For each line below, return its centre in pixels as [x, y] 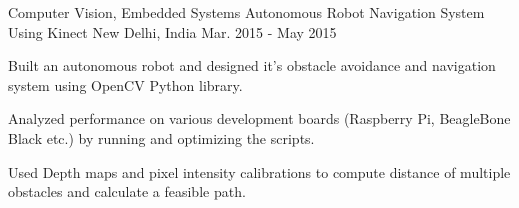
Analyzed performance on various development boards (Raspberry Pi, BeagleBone [259, 118]
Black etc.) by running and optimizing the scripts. [161, 137]
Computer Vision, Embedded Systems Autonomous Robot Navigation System [246, 12]
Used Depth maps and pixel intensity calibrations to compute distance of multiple [259, 171]
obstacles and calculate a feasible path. [127, 191]
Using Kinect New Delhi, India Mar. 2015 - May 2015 [172, 31]
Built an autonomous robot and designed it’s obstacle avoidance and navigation [252, 65]
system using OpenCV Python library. [125, 84]
